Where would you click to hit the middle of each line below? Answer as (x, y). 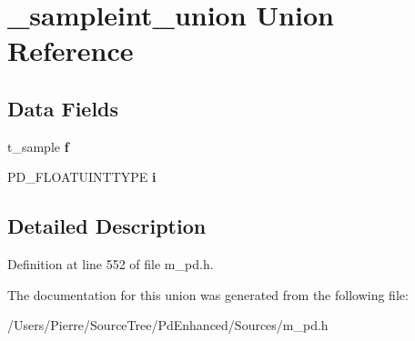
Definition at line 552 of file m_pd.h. (111, 264)
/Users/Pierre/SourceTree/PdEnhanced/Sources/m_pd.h (168, 325)
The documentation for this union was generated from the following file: (208, 294)
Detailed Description (107, 226)
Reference (71, 50)
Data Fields (63, 108)
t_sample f (38, 146)
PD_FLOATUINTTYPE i (82, 177)
